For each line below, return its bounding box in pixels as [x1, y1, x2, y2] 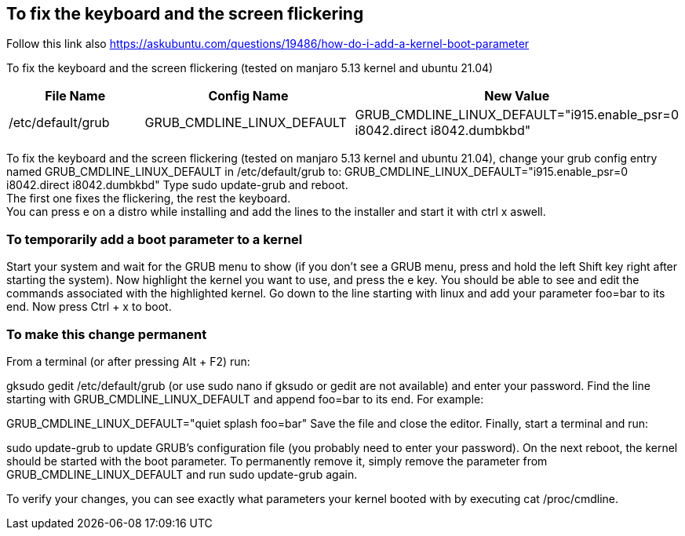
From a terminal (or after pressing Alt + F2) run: [6, 354, 250, 368]
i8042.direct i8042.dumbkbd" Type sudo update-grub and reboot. [6, 178, 348, 192]
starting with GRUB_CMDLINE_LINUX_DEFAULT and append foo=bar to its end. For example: [6, 392, 484, 406]
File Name [45, 88, 106, 104]
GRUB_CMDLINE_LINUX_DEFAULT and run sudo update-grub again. [6, 467, 358, 481]
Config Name [208, 88, 289, 104]
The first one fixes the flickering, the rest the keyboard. [6, 191, 291, 206]
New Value [484, 88, 550, 104]
